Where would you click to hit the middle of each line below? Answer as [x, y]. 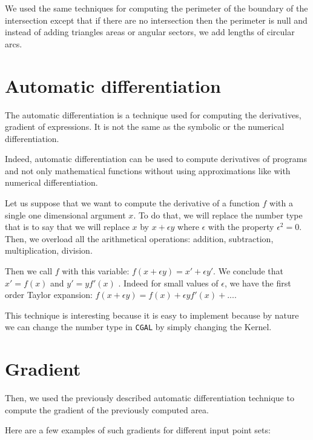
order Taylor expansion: [49, 295]
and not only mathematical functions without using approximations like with [148, 170]
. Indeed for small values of [168, 283]
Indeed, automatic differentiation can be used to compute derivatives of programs [156, 159]
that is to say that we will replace [67, 227]
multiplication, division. [49, 250]
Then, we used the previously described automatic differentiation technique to [150, 398]
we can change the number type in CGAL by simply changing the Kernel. [138, 327]
